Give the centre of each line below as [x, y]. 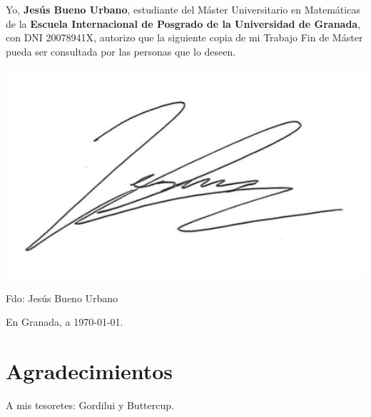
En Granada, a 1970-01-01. [65, 322]
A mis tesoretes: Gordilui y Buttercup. [90, 405]
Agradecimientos [90, 370]
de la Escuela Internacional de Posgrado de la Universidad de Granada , [183, 23]
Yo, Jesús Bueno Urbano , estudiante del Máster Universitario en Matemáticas [183, 9]
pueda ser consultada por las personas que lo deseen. [121, 51]
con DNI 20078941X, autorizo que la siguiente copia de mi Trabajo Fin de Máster [184, 37]
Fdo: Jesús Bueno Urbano [62, 298]
